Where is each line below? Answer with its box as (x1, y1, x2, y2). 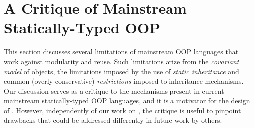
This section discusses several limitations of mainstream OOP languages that (4, 46, 239, 57)
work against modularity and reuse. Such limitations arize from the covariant (4, 56, 239, 66)
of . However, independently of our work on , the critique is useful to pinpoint (4, 105, 241, 115)
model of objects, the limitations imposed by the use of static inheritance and (4, 66, 239, 76)
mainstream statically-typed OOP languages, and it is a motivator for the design (4, 95, 250, 106)
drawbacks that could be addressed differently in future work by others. (4, 115, 222, 125)
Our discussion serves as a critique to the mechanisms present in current (4, 85, 224, 96)
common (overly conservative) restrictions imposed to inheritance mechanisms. (4, 76, 244, 86)
